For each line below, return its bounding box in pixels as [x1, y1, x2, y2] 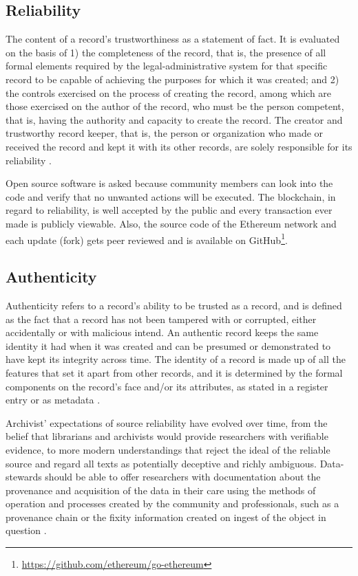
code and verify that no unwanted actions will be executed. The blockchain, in [6, 189, 336, 203]
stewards [6, 469, 42, 484]
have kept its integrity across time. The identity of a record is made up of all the [6, 352, 346, 366]
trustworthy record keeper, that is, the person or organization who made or [6, 126, 324, 140]
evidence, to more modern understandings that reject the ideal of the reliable [6, 442, 330, 456]
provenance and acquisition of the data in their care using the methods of [6, 483, 316, 497]
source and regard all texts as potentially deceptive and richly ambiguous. [6, 456, 317, 470]
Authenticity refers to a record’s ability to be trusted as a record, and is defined [6, 298, 342, 312]
